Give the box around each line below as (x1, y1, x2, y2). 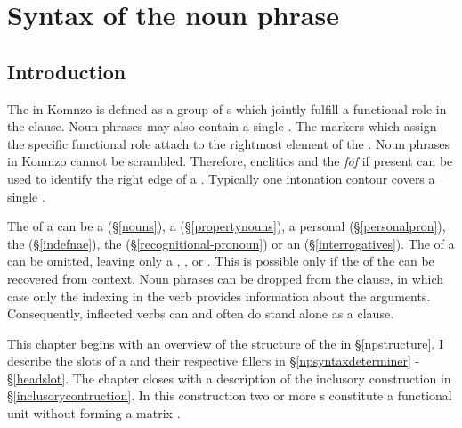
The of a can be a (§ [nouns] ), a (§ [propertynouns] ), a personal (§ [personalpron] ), (7, 217, 446, 235)
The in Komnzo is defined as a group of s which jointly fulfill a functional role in (7, 99, 447, 118)
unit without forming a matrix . (7, 404, 181, 423)
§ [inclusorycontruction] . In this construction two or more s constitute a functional (7, 386, 452, 405)
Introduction (7, 57, 126, 85)
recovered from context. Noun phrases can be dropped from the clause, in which (7, 268, 444, 287)
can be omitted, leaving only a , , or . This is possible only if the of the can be (7, 251, 434, 270)
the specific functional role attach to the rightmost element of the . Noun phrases (7, 134, 450, 152)
